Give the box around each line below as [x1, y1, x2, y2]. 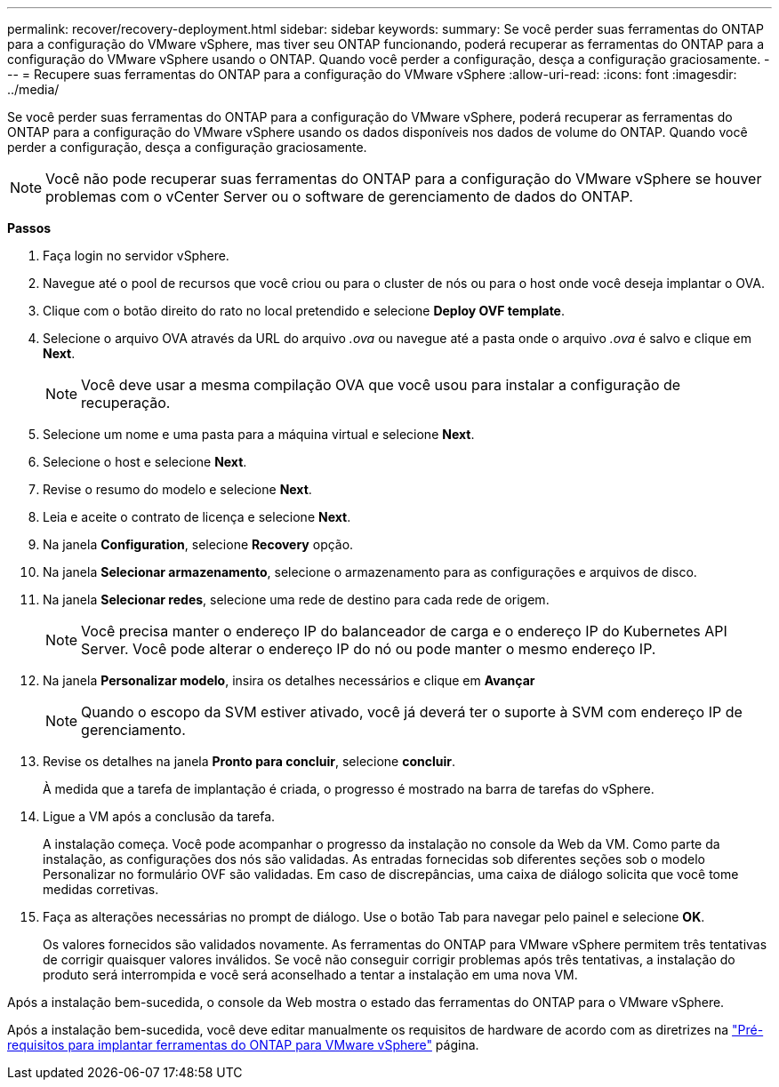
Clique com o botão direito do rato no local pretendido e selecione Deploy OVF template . [43, 303, 566, 318]
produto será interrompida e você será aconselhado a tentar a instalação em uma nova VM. [43, 967, 578, 982]
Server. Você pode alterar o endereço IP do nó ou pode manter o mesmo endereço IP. [81, 640, 656, 658]
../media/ [7, 82, 60, 97]
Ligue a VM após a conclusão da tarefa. [43, 809, 276, 824]
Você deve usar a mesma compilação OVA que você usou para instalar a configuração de [81, 376, 681, 394]
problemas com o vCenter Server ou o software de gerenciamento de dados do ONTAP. [45, 188, 633, 205]
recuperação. [81, 394, 171, 412]
